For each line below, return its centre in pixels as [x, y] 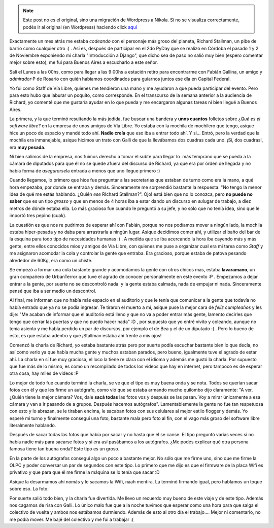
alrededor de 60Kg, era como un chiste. [51, 260]
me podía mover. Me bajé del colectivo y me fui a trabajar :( [72, 519]
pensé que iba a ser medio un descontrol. [53, 291]
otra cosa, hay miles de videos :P [44, 373]
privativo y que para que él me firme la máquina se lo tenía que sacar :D [84, 472]
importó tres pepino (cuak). [38, 216]
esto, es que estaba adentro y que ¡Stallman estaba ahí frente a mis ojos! [85, 336]
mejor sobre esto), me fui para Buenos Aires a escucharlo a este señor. [84, 62]
